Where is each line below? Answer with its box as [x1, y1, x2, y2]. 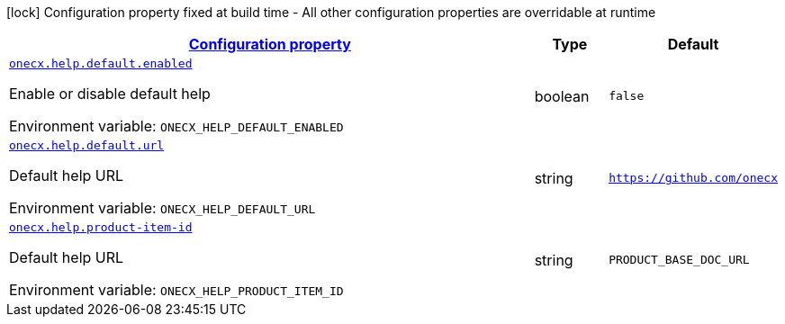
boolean [534, 86, 590, 105]
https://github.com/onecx [609, 171, 778, 184]
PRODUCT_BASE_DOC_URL [609, 253, 750, 266]
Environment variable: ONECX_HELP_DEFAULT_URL [9, 199, 316, 217]
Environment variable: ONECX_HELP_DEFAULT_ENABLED [9, 117, 344, 135]
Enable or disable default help [9, 85, 211, 103]
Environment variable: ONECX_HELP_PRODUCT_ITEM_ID [9, 281, 344, 299]
